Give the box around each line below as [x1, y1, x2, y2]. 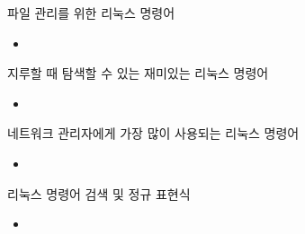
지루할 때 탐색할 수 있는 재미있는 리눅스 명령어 [7, 64, 269, 82]
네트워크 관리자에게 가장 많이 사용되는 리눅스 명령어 [7, 124, 300, 143]
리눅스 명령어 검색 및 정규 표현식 [7, 184, 191, 203]
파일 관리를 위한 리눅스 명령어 [7, 4, 175, 22]
